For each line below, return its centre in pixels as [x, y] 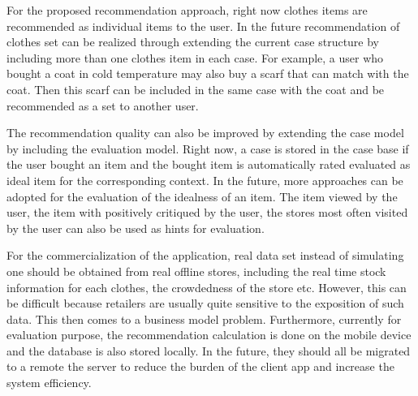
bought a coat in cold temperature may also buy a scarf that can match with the [208, 73]
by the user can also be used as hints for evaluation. [136, 228]
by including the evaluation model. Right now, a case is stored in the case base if [208, 148]
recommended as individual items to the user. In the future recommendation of [203, 26]
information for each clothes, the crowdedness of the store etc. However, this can [207, 287]
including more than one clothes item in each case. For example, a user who [195, 57]
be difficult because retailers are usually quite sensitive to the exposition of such [205, 303]
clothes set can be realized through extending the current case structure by [193, 42]
